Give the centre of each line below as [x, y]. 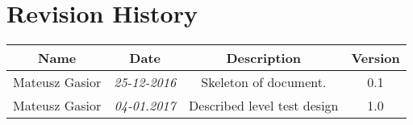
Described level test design [264, 106]
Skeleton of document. [264, 82]
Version [375, 58]
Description [264, 58]
